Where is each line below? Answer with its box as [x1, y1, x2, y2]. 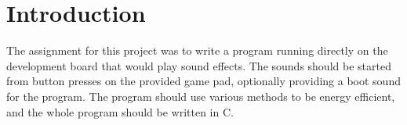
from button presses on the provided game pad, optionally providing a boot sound [6, 73, 401, 89]
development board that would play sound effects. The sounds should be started [6, 57, 391, 73]
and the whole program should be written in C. [6, 103, 234, 120]
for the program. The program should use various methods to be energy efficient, [6, 87, 395, 104]
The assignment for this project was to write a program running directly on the [6, 42, 388, 59]
